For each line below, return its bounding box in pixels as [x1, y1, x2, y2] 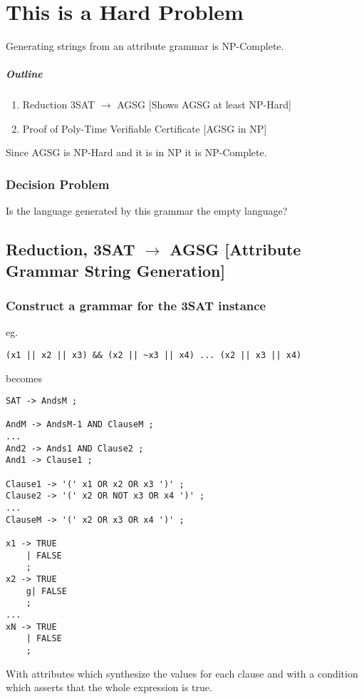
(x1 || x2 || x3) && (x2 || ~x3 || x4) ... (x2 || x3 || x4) [6, 349, 302, 360]
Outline [6, 66, 43, 81]
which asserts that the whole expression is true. [6, 680, 212, 695]
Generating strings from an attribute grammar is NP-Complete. [6, 39, 284, 53]
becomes [6, 370, 43, 385]
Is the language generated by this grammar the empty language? [6, 203, 288, 218]
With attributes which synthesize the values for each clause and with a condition [6, 665, 358, 680]
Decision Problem [6, 175, 110, 193]
